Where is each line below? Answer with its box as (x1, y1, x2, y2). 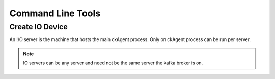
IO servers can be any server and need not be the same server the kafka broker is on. (23, 60, 203, 66)
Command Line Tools (9, 8, 101, 19)
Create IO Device (9, 22, 68, 31)
